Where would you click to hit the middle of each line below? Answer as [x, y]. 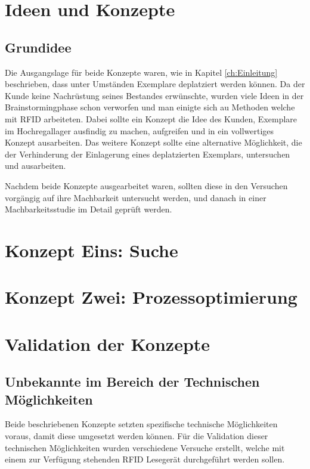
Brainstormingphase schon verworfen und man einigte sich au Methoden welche [150, 107]
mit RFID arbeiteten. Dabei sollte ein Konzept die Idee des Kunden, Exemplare [151, 118]
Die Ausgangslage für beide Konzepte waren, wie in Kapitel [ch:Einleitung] [141, 72]
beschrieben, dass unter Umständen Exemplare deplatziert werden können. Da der [155, 84]
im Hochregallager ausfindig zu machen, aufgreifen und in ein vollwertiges [139, 130]
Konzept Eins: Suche [92, 250]
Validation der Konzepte [108, 343]
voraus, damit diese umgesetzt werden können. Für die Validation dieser [137, 436]
